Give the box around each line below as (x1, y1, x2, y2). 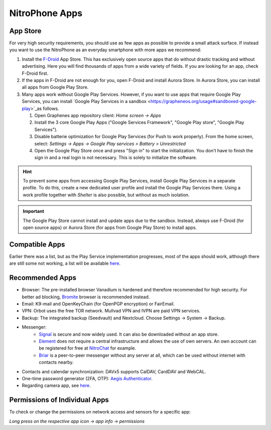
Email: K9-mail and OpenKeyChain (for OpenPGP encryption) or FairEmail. (22, 301, 175, 307)
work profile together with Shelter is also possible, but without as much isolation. (23, 191, 190, 198)
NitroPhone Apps (9, 8, 83, 19)
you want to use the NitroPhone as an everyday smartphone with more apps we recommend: (9, 47, 202, 53)
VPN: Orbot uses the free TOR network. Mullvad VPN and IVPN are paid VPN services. (22, 308, 201, 314)
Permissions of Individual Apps (9, 396, 109, 404)
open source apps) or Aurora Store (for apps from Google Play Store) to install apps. (23, 225, 197, 231)
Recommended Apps (9, 274, 77, 282)
